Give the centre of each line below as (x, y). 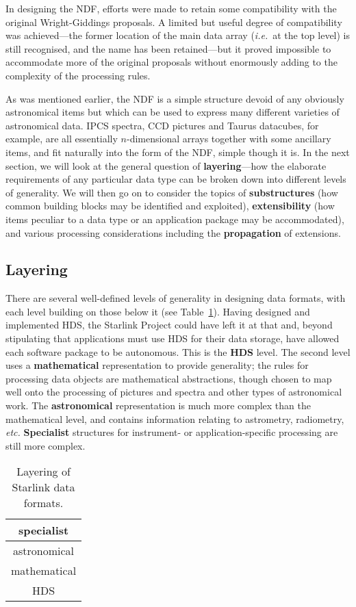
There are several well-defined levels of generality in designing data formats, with (176, 298)
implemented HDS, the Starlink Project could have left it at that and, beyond (169, 325)
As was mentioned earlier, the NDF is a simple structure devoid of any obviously (175, 98)
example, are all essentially (62, 139)
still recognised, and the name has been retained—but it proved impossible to (168, 48)
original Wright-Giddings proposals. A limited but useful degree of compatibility (174, 22)
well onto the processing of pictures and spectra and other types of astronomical (174, 392)
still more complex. (46, 445)
